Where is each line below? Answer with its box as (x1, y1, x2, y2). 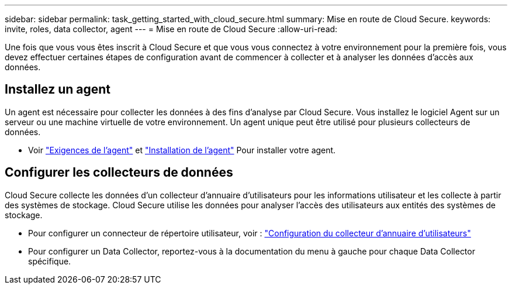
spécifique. (28, 256, 71, 266)
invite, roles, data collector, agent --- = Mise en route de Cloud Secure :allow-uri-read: (5, 24, 338, 34)
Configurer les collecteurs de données (5, 165, 233, 180)
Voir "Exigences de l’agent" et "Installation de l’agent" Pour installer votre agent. (28, 144, 336, 155)
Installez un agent (5, 82, 111, 97)
